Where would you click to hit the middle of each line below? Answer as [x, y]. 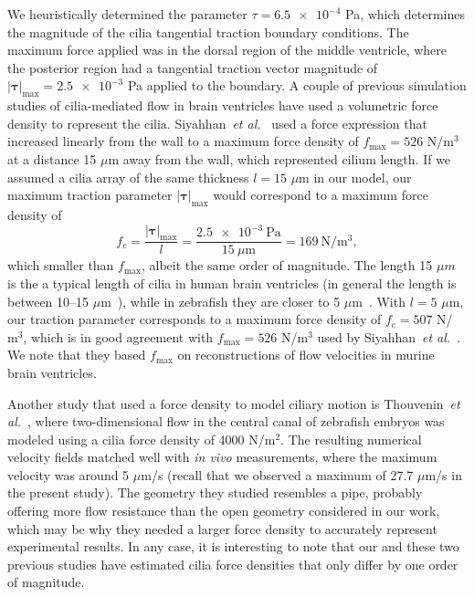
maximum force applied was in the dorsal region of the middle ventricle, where [227, 50]
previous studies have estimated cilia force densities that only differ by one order [233, 564]
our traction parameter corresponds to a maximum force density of [195, 319]
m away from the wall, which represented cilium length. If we [279, 158]
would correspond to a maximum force [321, 195]
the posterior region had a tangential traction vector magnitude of [193, 67]
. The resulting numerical [351, 439]
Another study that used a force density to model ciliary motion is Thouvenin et [234, 403]
